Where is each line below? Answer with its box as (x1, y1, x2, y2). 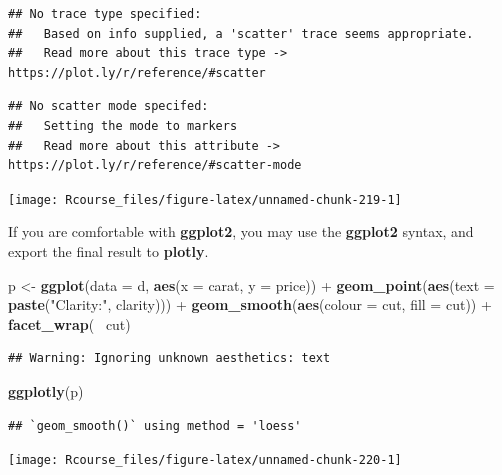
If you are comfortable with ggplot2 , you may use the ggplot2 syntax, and (8, 221, 474, 242)
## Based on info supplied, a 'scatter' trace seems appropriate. (8, 26, 474, 41)
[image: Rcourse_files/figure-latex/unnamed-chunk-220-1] (8, 453, 402, 468)
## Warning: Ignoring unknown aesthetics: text (8, 351, 331, 366)
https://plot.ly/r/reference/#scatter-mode (8, 158, 302, 173)
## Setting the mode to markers (8, 118, 238, 133)
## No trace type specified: (8, 7, 202, 21)
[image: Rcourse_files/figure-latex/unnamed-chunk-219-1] (8, 192, 402, 207)
